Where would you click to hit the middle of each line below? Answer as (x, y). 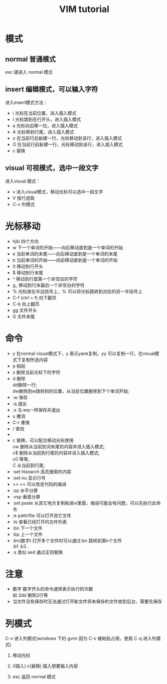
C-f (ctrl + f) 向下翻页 (34, 297)
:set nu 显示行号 (29, 478)
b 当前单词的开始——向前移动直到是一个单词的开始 (65, 260)
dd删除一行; (25, 385)
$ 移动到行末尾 (28, 272)
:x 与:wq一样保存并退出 (36, 410)
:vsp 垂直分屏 (26, 496)
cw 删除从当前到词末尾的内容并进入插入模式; (59, 446)
